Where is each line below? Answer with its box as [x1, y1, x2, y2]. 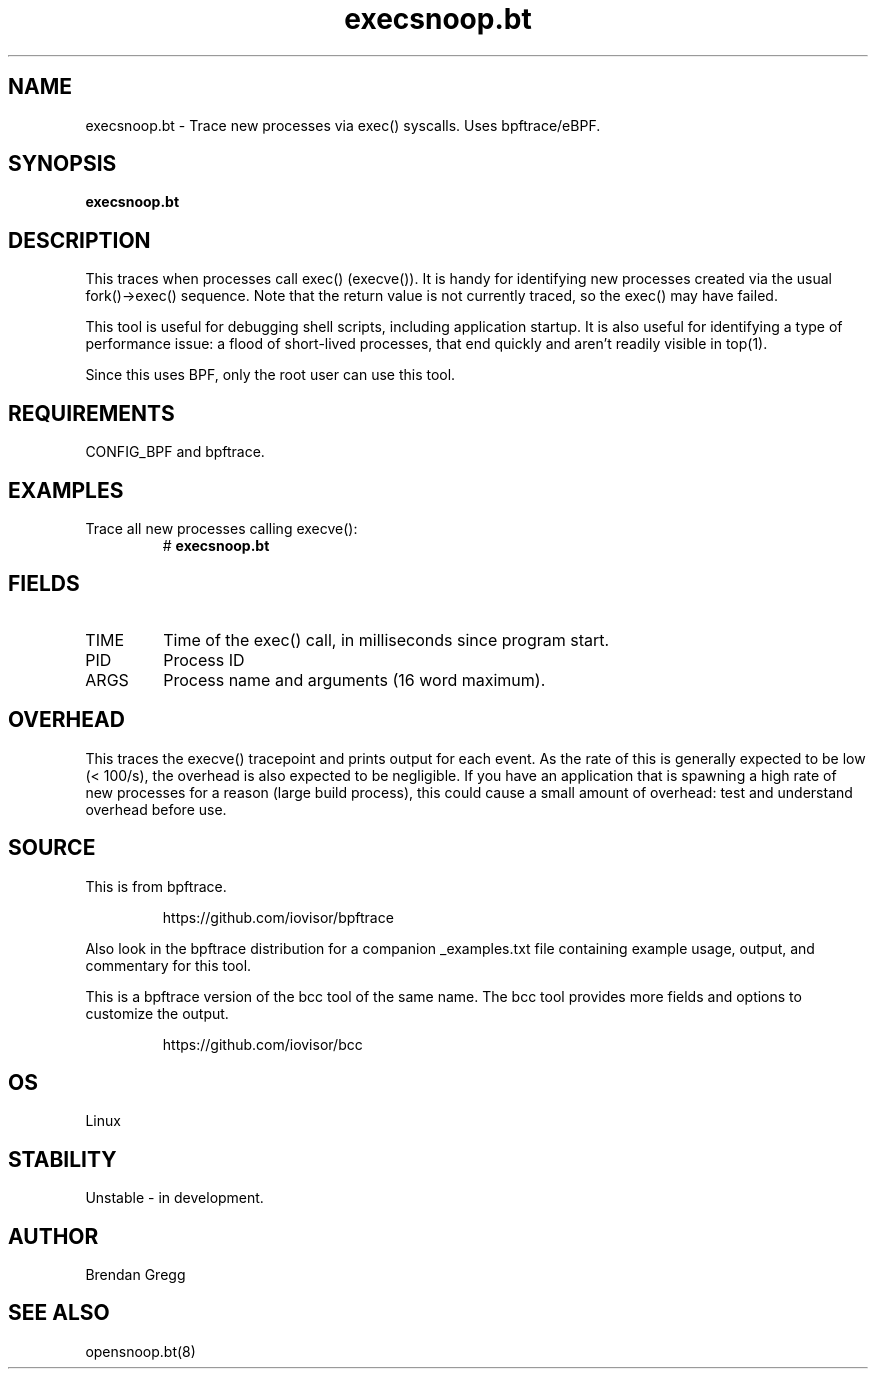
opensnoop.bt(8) [85, 1342, 196, 1360]
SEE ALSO [8, 1300, 110, 1326]
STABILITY [8, 1146, 117, 1172]
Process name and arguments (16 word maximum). [163, 669, 546, 690]
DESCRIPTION [8, 227, 151, 253]
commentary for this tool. [85, 956, 252, 974]
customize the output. [85, 1004, 229, 1022]
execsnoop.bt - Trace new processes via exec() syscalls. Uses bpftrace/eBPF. [85, 116, 601, 134]
